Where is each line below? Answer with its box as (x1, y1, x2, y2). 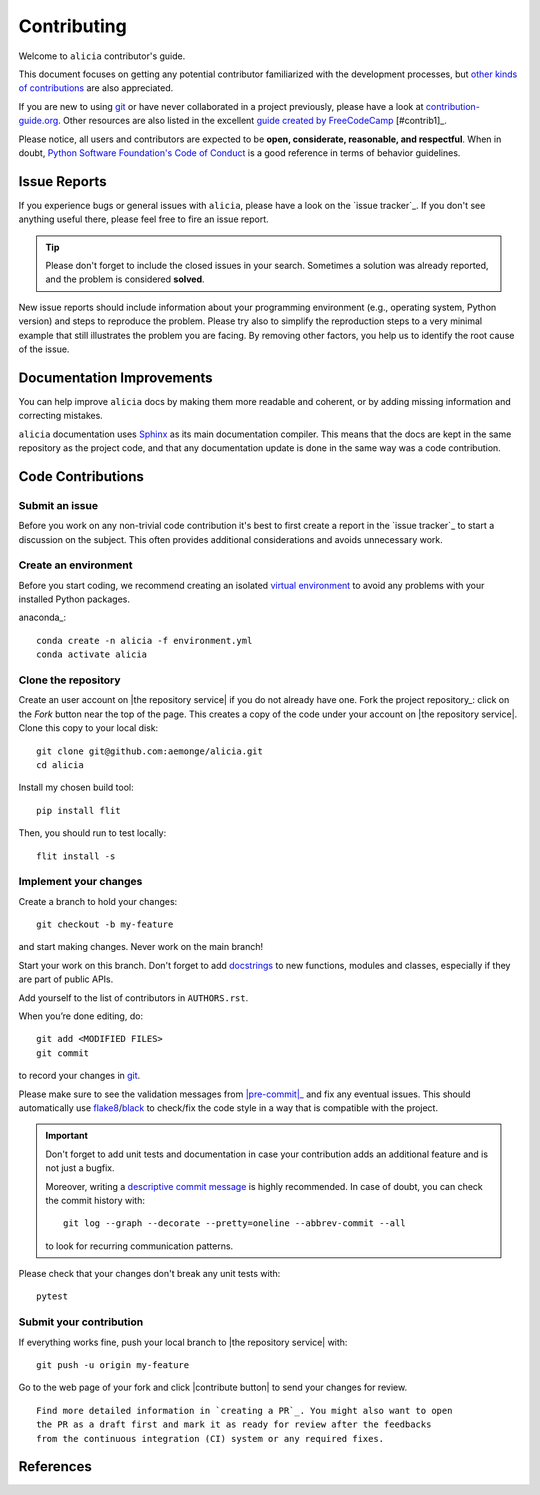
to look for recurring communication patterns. (45, 1240, 234, 1252)
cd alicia (36, 759, 84, 770)
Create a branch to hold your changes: (18, 895, 178, 907)
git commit (36, 1047, 90, 1059)
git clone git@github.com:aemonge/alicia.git (36, 745, 264, 757)
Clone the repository (18, 673, 121, 687)
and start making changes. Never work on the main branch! (18, 941, 264, 953)
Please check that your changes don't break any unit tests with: (18, 1268, 281, 1280)
